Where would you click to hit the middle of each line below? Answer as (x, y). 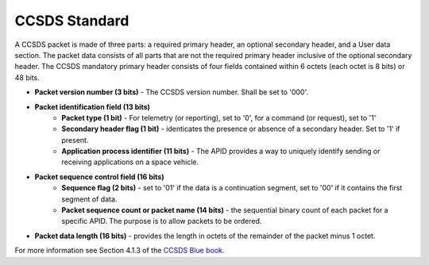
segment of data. (89, 199)
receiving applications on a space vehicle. (130, 162)
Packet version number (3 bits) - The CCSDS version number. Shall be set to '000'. (172, 92)
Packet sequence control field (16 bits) (99, 177)
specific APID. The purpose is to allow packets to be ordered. (162, 221)
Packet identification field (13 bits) (93, 106)
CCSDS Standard (72, 21)
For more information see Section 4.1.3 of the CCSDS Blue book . (120, 251)
